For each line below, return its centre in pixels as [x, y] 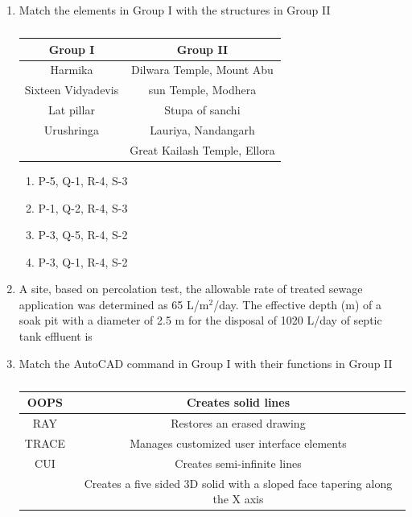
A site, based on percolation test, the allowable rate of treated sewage [191, 289]
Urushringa [72, 129]
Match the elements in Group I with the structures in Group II [175, 10]
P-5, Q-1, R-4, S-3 [83, 180]
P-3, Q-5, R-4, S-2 [83, 235]
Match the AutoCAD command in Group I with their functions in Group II [206, 363]
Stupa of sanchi [202, 110]
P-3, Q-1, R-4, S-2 [83, 261]
